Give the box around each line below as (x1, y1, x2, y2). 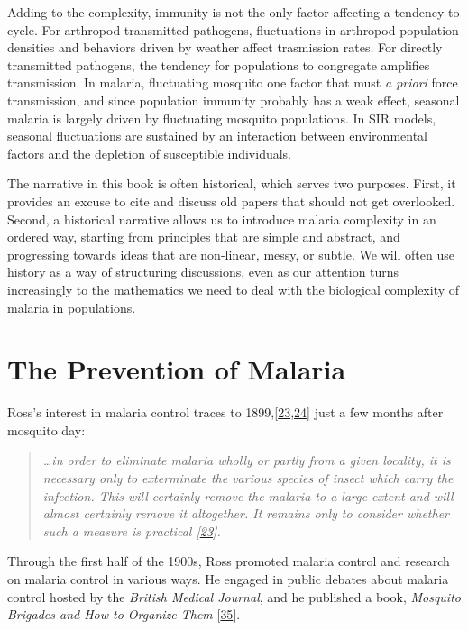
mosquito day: (7, 420, 86, 439)
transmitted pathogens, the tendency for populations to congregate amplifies (7, 55, 430, 74)
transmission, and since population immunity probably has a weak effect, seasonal (7, 90, 460, 109)
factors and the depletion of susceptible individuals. (7, 143, 291, 162)
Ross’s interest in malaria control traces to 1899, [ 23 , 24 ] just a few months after (7, 403, 444, 422)
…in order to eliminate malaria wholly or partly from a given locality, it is (42, 451, 451, 470)
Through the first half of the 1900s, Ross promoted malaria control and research (7, 552, 450, 571)
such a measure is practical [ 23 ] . (42, 521, 221, 540)
